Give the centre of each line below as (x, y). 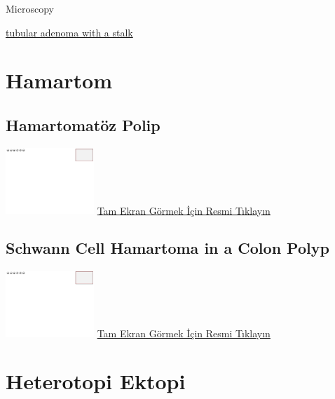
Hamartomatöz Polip (83, 124)
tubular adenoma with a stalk (69, 32)
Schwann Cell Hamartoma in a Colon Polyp (167, 248)
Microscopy (30, 8)
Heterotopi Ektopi (96, 381)
